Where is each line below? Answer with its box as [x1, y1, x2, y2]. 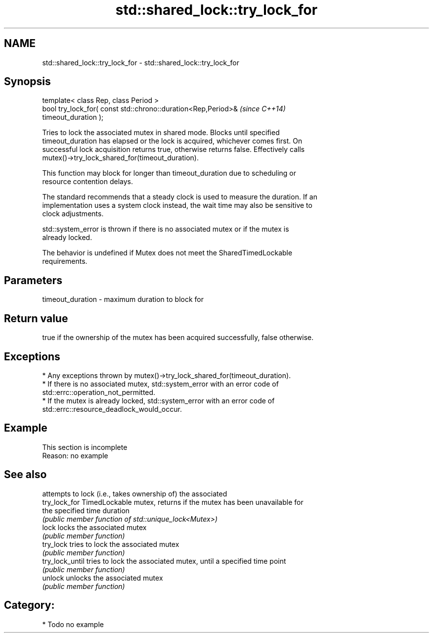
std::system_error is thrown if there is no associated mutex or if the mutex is [42, 225, 289, 234]
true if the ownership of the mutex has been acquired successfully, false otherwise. [42, 333, 314, 342]
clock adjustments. [42, 209, 104, 218]
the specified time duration [42, 506, 130, 515]
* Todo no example [42, 620, 104, 629]
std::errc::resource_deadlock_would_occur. [42, 404, 182, 413]
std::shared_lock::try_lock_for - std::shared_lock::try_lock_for [42, 58, 239, 67]
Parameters [4, 274, 62, 287]
